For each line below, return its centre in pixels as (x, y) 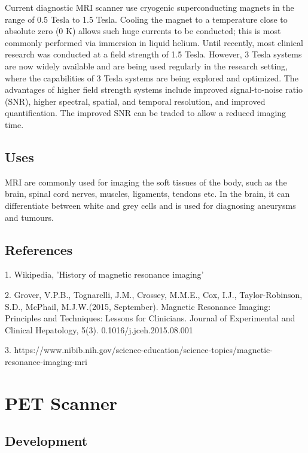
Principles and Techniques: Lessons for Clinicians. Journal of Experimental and (150, 318)
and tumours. (29, 217)
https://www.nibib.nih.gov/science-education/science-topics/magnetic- (143, 350)
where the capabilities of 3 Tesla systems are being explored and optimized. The (152, 77)
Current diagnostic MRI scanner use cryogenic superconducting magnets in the (150, 7)
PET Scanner (61, 402)
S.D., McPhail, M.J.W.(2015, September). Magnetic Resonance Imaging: (138, 306)
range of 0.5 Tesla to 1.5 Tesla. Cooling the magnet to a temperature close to (146, 19)
